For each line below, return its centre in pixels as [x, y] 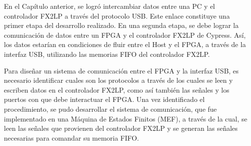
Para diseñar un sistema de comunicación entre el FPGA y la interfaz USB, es [121, 70]
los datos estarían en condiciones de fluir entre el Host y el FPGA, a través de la [125, 44]
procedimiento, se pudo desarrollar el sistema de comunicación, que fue [111, 109]
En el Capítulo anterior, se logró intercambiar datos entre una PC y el [110, 6]
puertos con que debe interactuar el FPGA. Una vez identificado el [104, 99]
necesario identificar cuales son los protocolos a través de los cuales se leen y [118, 80]
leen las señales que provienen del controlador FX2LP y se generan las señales [121, 128]
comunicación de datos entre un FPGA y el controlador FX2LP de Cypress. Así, [125, 35]
